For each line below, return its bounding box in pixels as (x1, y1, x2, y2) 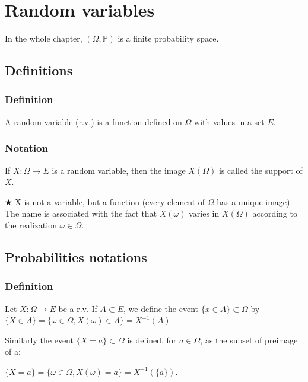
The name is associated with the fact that (5, 207, 157, 219)
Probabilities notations (5, 247, 147, 266)
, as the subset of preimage (200, 333, 298, 346)
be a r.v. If (58, 302, 97, 314)
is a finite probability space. (118, 32, 219, 44)
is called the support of (218, 164, 303, 176)
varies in (189, 207, 220, 219)
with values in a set (194, 115, 265, 128)
